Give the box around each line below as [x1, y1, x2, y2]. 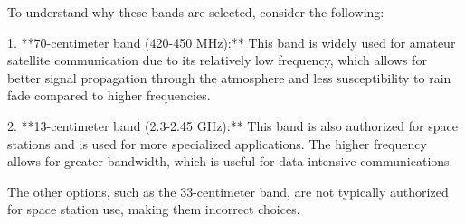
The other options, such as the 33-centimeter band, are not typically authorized [7, 182, 449, 201]
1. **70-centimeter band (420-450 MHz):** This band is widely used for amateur [7, 33, 456, 51]
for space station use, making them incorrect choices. [7, 200, 300, 219]
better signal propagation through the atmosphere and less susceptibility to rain [7, 68, 451, 87]
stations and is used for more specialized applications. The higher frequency [7, 134, 427, 153]
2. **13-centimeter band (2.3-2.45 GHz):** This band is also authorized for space [7, 116, 458, 135]
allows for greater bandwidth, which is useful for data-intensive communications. [7, 152, 453, 171]
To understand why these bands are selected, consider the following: [7, 3, 384, 21]
